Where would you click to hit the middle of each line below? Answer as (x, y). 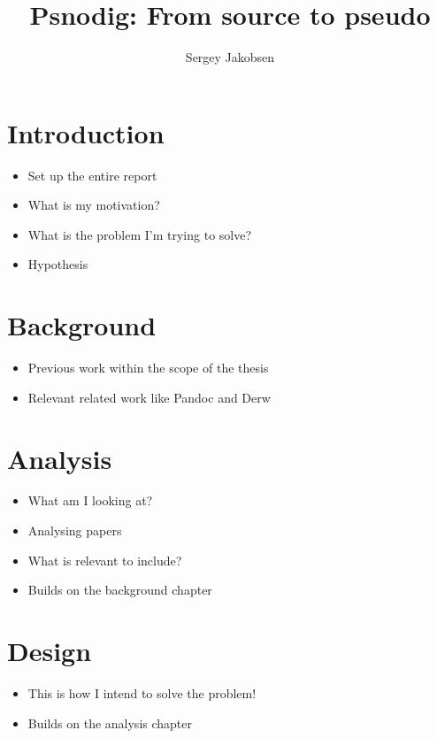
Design (50, 651)
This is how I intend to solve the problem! (142, 692)
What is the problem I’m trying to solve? (140, 234)
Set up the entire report (92, 175)
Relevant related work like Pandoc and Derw (149, 397)
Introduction (86, 132)
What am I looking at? (90, 500)
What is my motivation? (94, 205)
